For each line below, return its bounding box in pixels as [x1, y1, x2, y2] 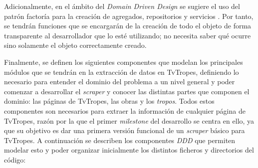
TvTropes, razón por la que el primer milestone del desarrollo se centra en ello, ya [4, 115, 255, 126]
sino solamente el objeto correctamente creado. [4, 40, 147, 50]
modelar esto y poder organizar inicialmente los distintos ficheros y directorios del [4, 145, 254, 155]
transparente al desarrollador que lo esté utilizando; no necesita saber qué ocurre [4, 30, 251, 40]
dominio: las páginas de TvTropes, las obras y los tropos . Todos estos [4, 96, 215, 106]
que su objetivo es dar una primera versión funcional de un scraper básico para [4, 125, 245, 136]
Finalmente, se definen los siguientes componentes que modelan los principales [4, 56, 243, 67]
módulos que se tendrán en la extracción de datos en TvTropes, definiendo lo [4, 66, 239, 77]
